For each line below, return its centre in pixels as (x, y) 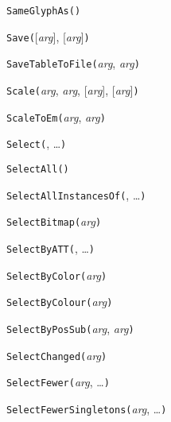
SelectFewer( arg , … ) (58, 382)
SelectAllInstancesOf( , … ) (76, 194)
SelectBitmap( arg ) (54, 221)
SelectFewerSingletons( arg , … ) (87, 408)
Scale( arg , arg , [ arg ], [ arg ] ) (73, 89)
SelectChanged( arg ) (57, 355)
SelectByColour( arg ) (60, 302)
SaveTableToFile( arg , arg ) (73, 63)
